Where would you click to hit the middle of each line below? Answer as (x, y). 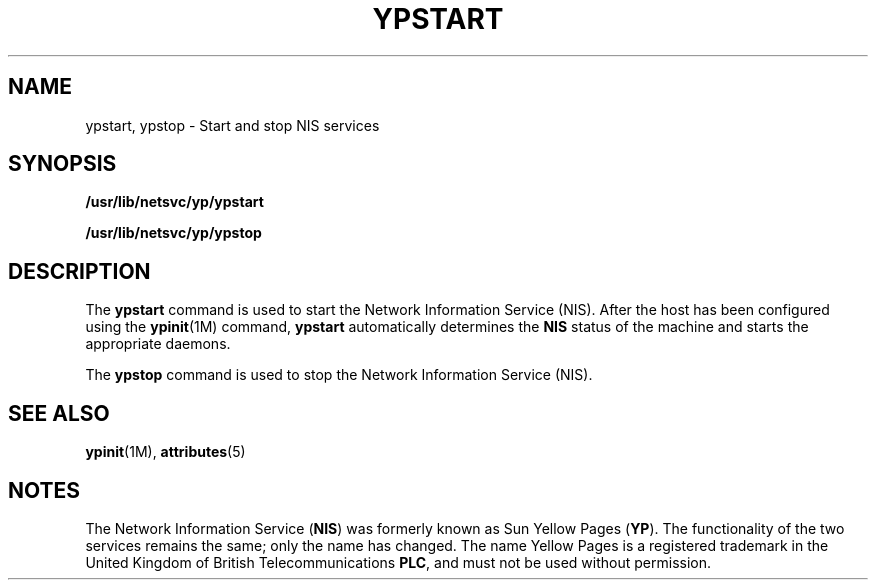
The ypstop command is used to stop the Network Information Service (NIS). (339, 375)
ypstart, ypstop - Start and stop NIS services (232, 125)
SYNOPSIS (62, 164)
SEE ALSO (59, 413)
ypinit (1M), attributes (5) (165, 452)
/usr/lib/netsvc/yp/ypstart (174, 202)
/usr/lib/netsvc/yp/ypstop (173, 233)
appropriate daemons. (158, 344)
